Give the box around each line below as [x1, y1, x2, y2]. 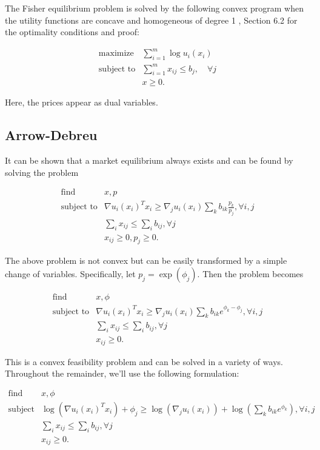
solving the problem [5, 166, 79, 178]
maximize [98, 49, 134, 58]
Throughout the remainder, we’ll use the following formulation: [5, 367, 239, 380]
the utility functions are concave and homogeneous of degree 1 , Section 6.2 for [5, 13, 298, 26]
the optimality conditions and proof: [5, 25, 139, 38]
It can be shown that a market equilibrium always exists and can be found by [5, 154, 293, 167]
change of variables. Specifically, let [5, 267, 136, 280]
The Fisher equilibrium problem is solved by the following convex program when [5, 2, 304, 14]
